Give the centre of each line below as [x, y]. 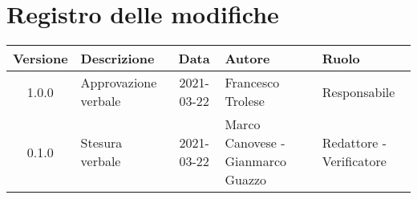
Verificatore [354, 161]
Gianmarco [256, 161]
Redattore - [354, 143]
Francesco [252, 83]
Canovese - [255, 143]
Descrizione [117, 59]
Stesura [101, 143]
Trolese [245, 101]
